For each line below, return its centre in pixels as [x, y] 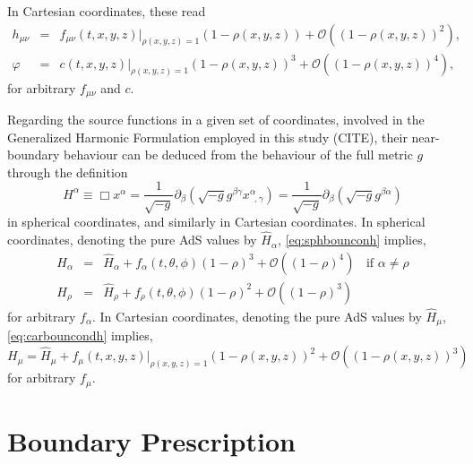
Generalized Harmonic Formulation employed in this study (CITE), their [207, 137]
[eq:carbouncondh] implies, [80, 335]
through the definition [68, 172]
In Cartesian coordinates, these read [107, 11]
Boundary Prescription [151, 440]
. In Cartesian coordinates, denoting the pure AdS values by [257, 316]
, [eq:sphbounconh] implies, [352, 240]
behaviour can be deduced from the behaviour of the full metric [238, 155]
